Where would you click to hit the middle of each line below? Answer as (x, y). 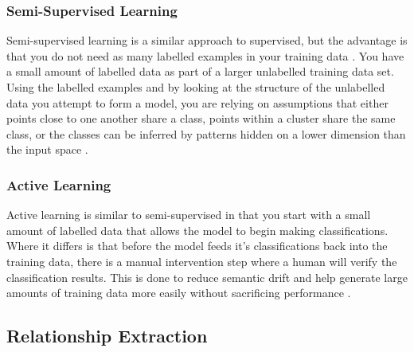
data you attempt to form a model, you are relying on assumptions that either (197, 102)
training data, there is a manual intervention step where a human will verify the (202, 261)
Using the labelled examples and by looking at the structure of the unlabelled (196, 87)
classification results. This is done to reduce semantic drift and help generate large (207, 277)
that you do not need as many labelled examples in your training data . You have (205, 55)
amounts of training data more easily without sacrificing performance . (179, 293)
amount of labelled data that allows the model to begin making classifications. (197, 230)
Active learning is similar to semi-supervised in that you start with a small (189, 215)
